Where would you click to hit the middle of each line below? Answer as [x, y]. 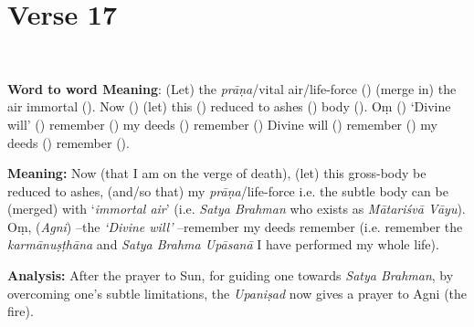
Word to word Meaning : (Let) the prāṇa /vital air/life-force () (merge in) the [232, 88]
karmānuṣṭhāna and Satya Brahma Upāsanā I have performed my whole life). [223, 244]
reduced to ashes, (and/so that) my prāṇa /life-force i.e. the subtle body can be [228, 190]
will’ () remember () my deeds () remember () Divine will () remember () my [222, 124]
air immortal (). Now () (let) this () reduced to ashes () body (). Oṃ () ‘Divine [229, 106]
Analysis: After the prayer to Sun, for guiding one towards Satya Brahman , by [231, 275]
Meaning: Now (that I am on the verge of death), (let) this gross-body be [217, 173]
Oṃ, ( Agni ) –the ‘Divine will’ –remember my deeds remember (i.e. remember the [235, 226]
